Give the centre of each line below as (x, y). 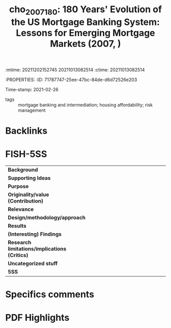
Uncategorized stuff (33, 263)
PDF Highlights (37, 318)
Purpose (18, 186)
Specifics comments (50, 295)
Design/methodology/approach (47, 217)
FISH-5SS (26, 154)
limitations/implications (37, 248)
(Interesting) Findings (35, 234)
